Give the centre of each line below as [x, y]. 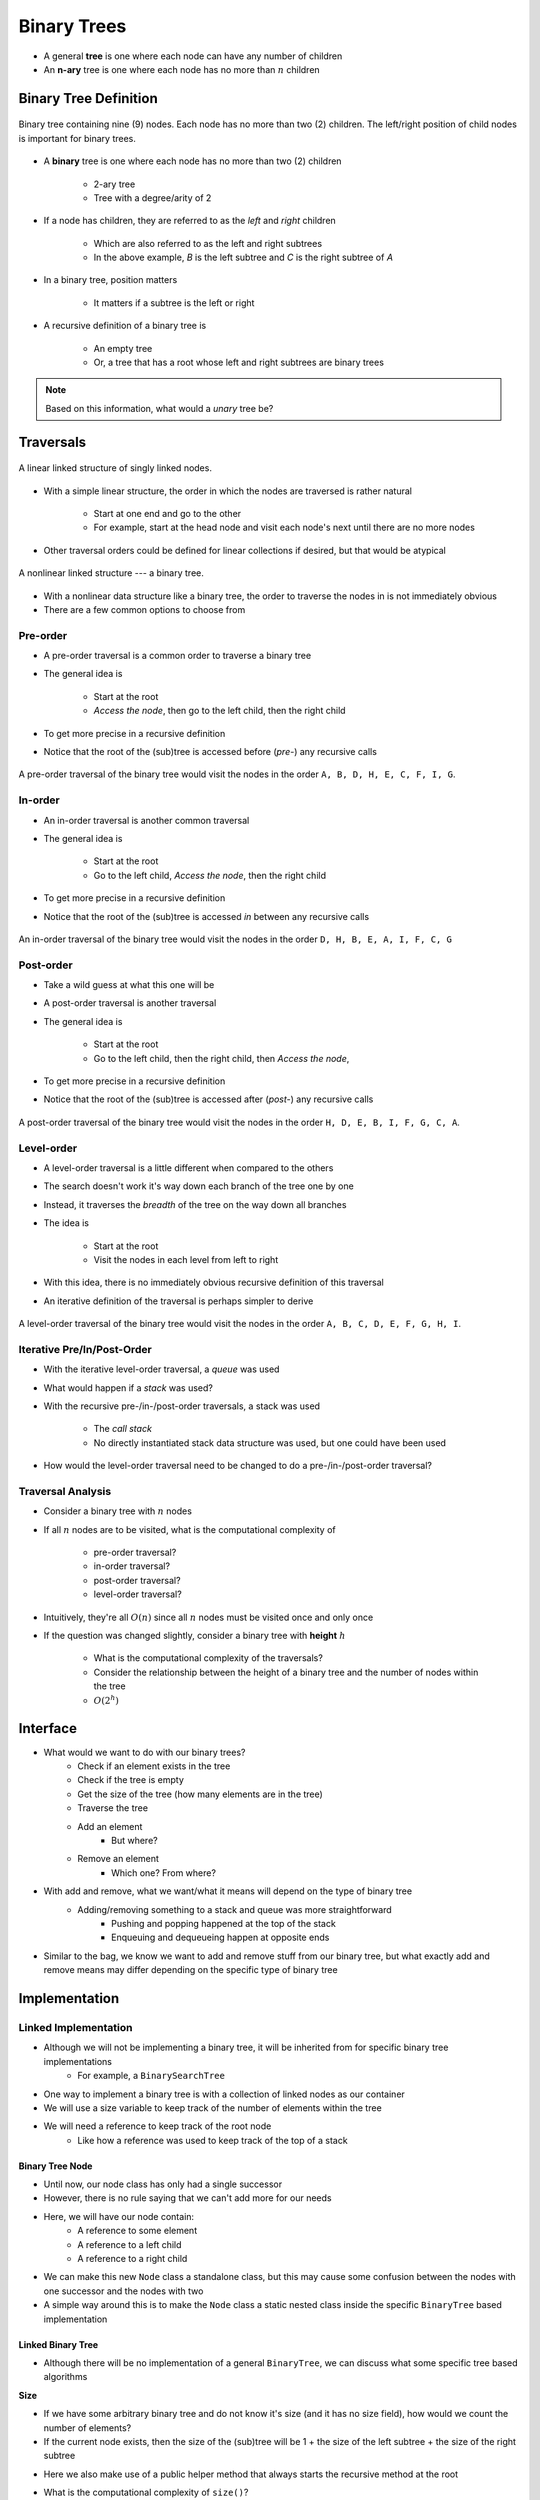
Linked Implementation [76, 2027]
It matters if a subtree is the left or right [174, 302]
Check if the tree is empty [131, 1780]
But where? [135, 1841]
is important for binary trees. [77, 138]
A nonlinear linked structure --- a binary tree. [111, 573]
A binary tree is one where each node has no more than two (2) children [192, 161]
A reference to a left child [129, 2244]
